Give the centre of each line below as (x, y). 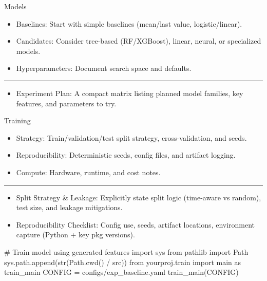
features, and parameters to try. (66, 103)
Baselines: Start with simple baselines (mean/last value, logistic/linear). (129, 23)
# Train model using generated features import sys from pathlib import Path (126, 251)
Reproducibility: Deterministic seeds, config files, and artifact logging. (126, 155)
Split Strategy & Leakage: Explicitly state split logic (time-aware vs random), (139, 197)
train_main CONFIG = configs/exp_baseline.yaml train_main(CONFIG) (121, 272)
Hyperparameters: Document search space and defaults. (104, 68)
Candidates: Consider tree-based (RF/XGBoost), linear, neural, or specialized (139, 41)
